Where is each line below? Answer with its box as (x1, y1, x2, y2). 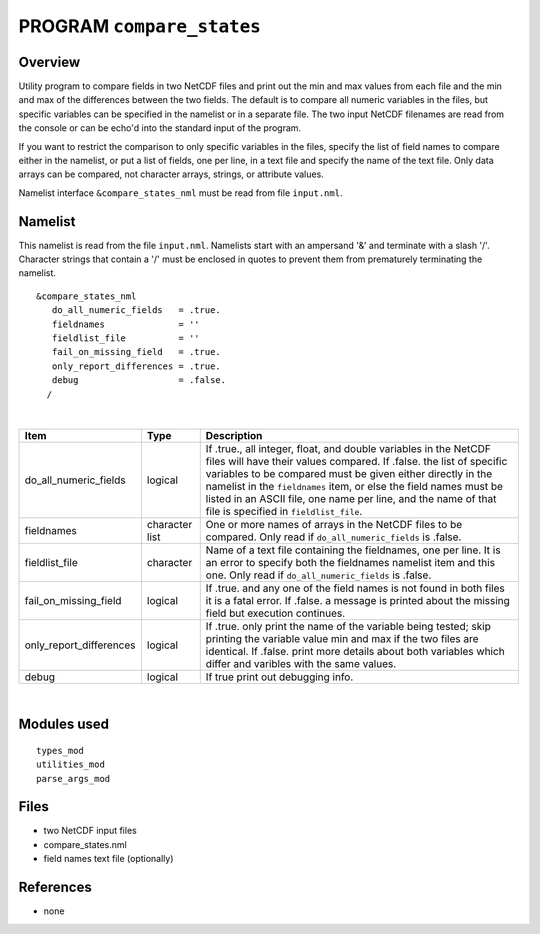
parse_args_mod (36, 773, 111, 784)
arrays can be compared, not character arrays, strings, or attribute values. (18, 168, 324, 180)
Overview (18, 53, 81, 70)
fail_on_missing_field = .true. (51, 346, 222, 358)
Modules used (18, 716, 110, 733)
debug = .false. (51, 375, 227, 386)
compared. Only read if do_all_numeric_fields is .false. (205, 530, 462, 544)
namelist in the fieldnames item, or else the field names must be (205, 480, 504, 494)
